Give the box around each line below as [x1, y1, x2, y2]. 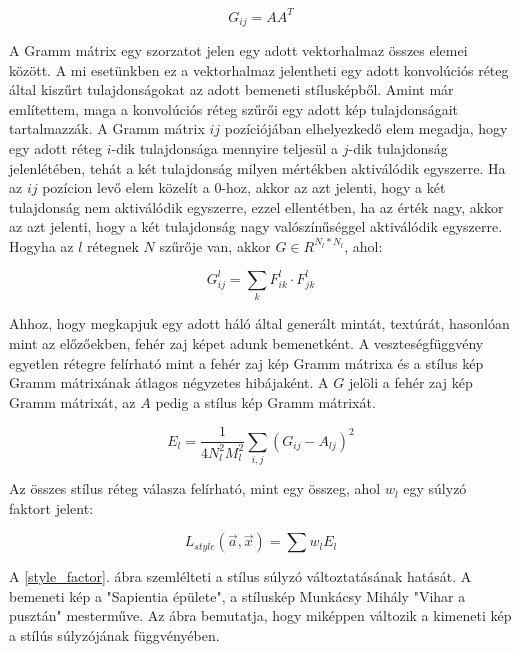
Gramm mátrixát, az [9, 391, 136, 412]
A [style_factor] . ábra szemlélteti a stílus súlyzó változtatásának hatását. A [9, 566, 472, 587]
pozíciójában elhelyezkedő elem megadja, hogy [224, 118, 508, 139]
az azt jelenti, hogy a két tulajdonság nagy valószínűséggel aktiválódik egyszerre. [9, 216, 503, 237]
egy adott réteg [9, 137, 102, 158]
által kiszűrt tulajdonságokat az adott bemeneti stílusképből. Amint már [9, 79, 454, 100]
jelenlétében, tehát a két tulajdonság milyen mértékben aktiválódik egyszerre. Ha [9, 157, 506, 178]
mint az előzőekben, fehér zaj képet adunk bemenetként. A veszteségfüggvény [9, 332, 484, 353]
